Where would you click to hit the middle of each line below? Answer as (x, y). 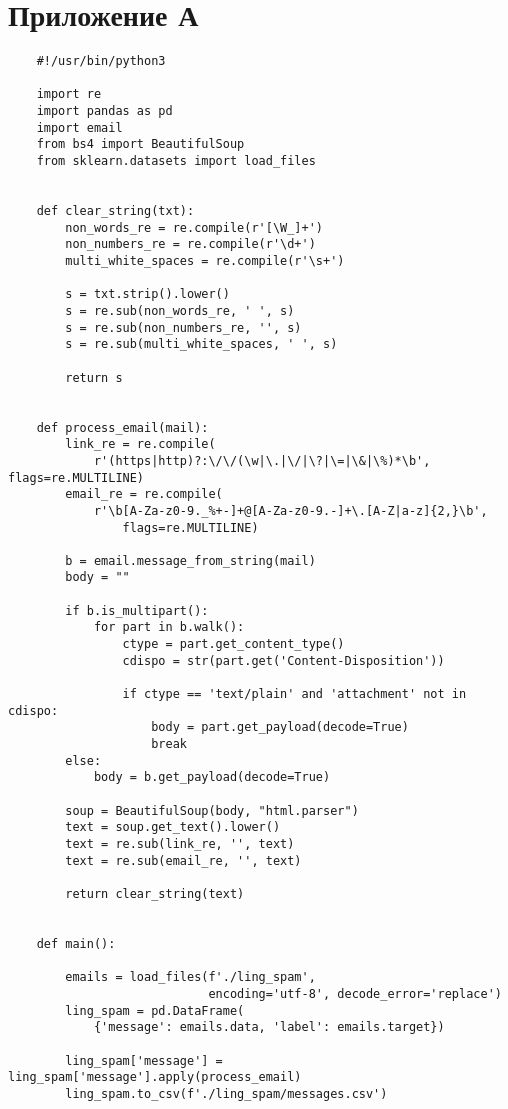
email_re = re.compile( (144, 494)
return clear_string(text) (155, 893)
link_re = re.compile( (140, 444)
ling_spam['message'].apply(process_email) (155, 1077)
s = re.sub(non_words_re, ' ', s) (180, 310)
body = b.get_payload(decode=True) (212, 777)
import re (69, 94)
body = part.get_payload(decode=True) (280, 727)
